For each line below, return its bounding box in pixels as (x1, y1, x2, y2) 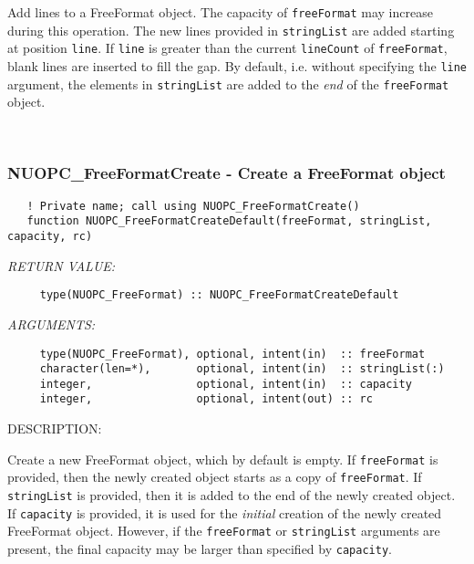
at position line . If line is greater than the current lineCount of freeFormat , (7, 38, 448, 57)
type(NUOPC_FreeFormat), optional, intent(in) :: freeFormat (39, 347, 426, 360)
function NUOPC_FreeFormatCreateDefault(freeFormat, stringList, (26, 214, 432, 228)
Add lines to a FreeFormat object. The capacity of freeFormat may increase (7, 3, 433, 21)
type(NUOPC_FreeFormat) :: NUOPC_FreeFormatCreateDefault (39, 288, 399, 302)
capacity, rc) (7, 230, 93, 243)
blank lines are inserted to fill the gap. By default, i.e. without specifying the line (7, 56, 468, 75)
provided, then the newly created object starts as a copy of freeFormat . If (7, 467, 422, 486)
